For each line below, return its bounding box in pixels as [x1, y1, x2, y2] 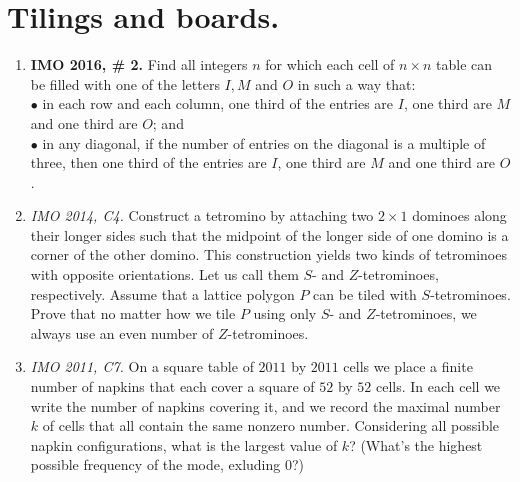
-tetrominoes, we [375, 303, 477, 324]
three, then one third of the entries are [30, 152, 267, 173]
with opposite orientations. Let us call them [30, 264, 299, 285]
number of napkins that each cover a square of [30, 376, 315, 397]
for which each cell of [265, 54, 395, 75]
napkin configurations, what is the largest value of [30, 434, 338, 455]
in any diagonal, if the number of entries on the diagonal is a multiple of [42, 132, 486, 153]
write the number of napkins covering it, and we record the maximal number [30, 395, 501, 416]
